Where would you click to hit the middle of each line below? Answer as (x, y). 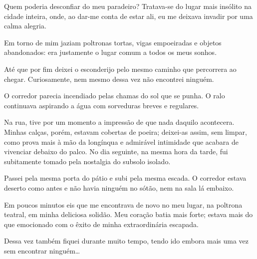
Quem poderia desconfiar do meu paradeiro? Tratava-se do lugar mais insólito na (128, 6)
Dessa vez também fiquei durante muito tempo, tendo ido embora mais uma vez (127, 241)
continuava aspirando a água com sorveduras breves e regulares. (102, 105)
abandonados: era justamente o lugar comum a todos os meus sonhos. (111, 52)
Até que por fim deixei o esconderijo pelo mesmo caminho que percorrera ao (120, 69)
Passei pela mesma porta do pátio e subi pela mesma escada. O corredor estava (125, 178)
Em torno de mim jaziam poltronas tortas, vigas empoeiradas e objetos (113, 42)
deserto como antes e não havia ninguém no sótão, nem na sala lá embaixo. (119, 187)
